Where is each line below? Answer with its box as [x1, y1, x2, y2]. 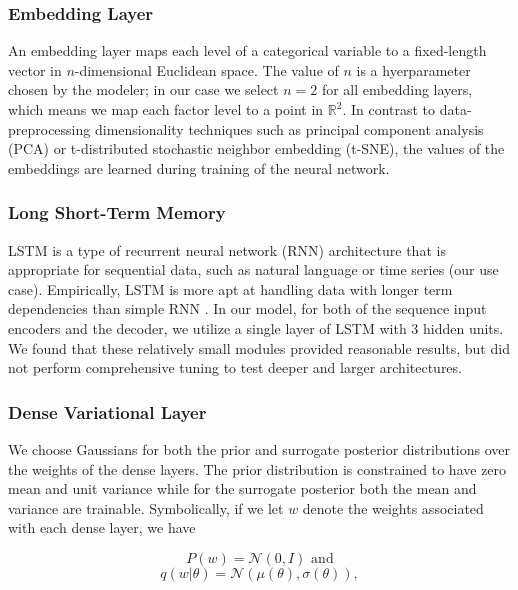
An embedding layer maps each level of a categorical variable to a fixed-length [8, 40, 487, 61]
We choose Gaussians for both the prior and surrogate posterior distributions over [8, 438, 510, 459]
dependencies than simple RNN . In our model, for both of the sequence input [8, 298, 487, 319]
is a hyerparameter [356, 59, 471, 80]
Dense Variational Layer [8, 399, 207, 424]
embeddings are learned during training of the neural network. [8, 157, 390, 178]
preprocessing [8, 118, 91, 139]
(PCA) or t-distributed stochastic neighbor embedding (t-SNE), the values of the [8, 138, 505, 159]
